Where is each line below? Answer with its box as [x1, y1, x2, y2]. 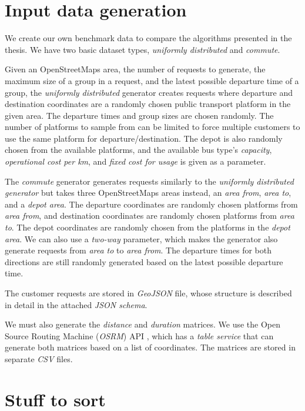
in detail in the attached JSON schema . [5, 298, 148, 310]
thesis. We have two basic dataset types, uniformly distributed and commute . [5, 43, 280, 55]
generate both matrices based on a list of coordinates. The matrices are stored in [5, 341, 296, 353]
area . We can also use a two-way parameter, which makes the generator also [5, 232, 278, 245]
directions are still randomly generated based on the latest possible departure [5, 255, 283, 268]
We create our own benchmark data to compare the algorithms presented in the [5, 32, 292, 44]
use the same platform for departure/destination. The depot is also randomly [5, 132, 283, 144]
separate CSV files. [5, 352, 73, 365]
